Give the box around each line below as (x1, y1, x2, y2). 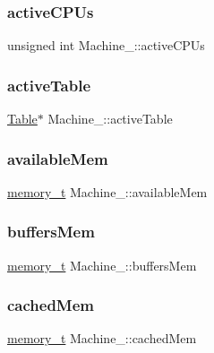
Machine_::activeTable (47, 109, 173, 128)
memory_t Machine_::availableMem (7, 182, 208, 201)
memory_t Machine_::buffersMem (7, 255, 197, 274)
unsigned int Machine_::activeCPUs (7, 36, 205, 55)
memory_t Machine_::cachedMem (7, 329, 197, 348)
